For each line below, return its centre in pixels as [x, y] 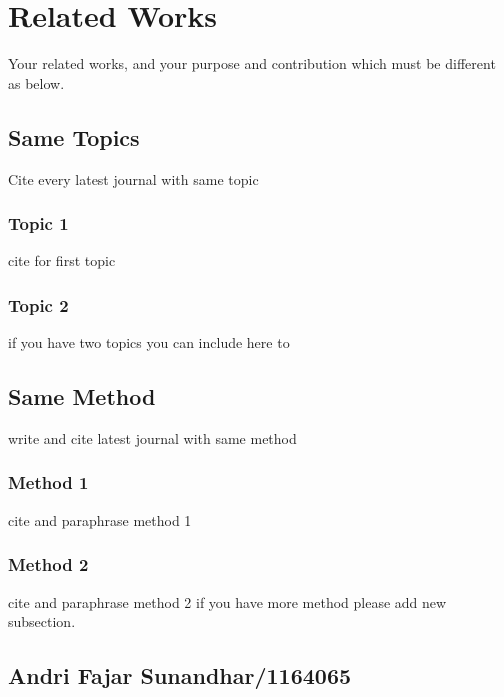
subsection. [42, 621]
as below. [36, 82]
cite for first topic [62, 260]
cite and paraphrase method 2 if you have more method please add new [227, 601]
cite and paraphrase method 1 [100, 519]
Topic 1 [38, 223]
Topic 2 [38, 304]
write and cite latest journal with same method [152, 437]
